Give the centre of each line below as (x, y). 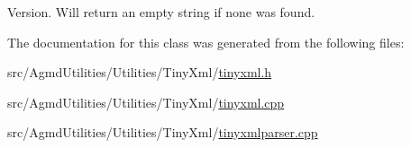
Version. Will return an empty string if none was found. (161, 12)
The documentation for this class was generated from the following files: (206, 42)
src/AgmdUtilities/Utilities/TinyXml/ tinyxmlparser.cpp (163, 132)
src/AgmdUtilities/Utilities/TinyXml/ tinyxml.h (140, 72)
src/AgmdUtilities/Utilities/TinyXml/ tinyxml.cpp (146, 102)
